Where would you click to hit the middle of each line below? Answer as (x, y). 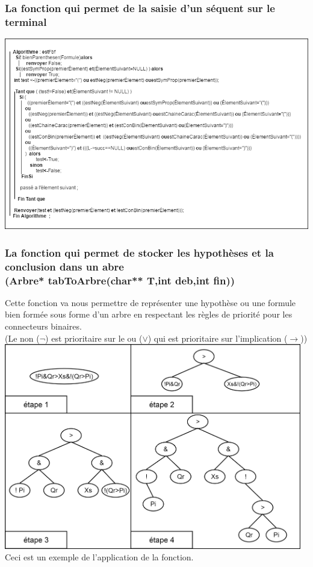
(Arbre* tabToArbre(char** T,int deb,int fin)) (120, 280)
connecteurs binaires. (43, 326)
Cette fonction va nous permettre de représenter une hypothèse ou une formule (150, 302)
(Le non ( (22, 338)
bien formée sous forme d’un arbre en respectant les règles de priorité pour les (149, 314)
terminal (26, 21)
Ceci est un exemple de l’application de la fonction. (99, 557)
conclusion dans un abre (64, 266)
